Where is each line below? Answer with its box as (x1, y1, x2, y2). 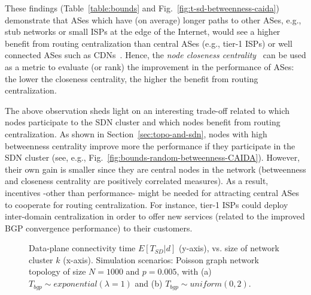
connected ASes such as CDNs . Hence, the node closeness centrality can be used (5, 49, 306, 61)
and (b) (135, 277, 163, 290)
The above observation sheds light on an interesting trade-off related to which (5, 104, 290, 116)
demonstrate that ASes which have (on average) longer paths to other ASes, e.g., (5, 13, 301, 26)
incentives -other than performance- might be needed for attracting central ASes (5, 186, 299, 198)
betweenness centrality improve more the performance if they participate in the (5, 139, 295, 152)
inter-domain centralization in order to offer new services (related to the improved (5, 210, 305, 222)
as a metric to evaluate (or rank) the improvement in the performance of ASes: (5, 60, 294, 73)
